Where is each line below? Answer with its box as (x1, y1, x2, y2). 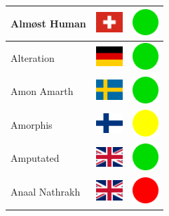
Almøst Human (11, 15, 86, 30)
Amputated (11, 151, 60, 165)
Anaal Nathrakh (11, 184, 81, 199)
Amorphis (11, 117, 53, 132)
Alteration (11, 50, 55, 65)
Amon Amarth (11, 84, 74, 99)
